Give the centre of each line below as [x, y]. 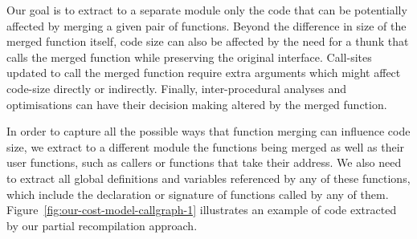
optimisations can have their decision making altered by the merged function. [197, 104]
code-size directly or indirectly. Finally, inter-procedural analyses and [177, 88]
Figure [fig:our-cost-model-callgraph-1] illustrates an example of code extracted [202, 210]
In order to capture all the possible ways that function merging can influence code [208, 131]
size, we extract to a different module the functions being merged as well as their [206, 146]
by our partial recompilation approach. [102, 225]
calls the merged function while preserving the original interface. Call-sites [189, 57]
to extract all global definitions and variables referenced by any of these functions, [208, 178]
